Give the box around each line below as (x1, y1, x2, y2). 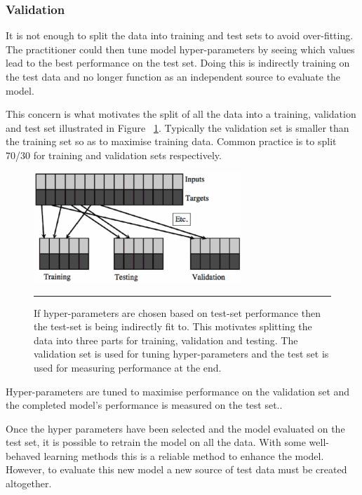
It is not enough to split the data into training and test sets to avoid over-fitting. (6, 28, 354, 43)
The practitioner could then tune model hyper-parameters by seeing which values (6, 41, 355, 56)
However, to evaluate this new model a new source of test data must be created (6, 462, 347, 477)
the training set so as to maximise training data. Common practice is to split (6, 134, 337, 149)
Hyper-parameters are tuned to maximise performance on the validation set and (6, 384, 350, 398)
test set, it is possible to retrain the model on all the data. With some (6, 435, 306, 449)
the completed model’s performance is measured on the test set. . (6, 398, 283, 412)
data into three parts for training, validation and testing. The (34, 332, 298, 347)
